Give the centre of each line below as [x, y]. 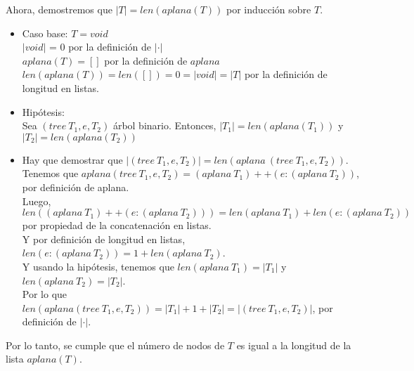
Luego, [37, 201]
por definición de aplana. [76, 187]
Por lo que [45, 294]
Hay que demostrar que [72, 159]
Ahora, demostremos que [59, 9]
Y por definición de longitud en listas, [104, 239]
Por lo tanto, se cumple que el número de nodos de [115, 345]
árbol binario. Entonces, [164, 125]
